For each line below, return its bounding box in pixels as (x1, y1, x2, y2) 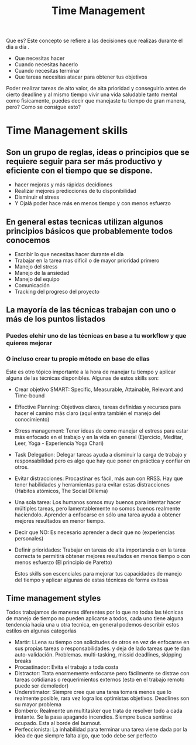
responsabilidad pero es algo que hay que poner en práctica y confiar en (14, 457, 191, 464)
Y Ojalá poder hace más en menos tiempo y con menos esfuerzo (14, 200, 171, 207)
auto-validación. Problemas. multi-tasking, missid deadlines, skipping (14, 651, 183, 658)
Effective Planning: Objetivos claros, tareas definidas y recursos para (14, 403, 181, 410)
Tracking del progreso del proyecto (14, 288, 100, 295)
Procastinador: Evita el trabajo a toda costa (14, 664, 119, 671)
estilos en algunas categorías (6, 627, 77, 634)
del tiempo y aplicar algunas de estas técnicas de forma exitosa (14, 576, 169, 583)
